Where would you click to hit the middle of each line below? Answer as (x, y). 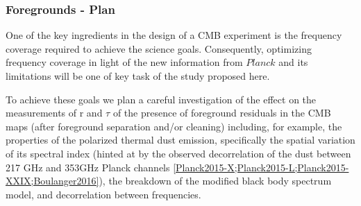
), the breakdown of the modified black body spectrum (215, 181)
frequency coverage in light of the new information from (124, 62)
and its (293, 62)
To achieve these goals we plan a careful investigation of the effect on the (161, 99)
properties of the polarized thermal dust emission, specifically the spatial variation (180, 140)
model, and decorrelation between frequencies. (103, 194)
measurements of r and (54, 113)
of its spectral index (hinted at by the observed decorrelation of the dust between (178, 153)
